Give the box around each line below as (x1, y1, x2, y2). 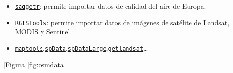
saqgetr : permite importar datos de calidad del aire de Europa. (15, 1, 206, 11)
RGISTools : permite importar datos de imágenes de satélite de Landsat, (15, 17, 230, 27)
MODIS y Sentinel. (15, 27, 72, 37)
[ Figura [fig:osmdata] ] (3, 59, 67, 69)
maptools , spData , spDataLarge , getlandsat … (15, 43, 148, 53)
